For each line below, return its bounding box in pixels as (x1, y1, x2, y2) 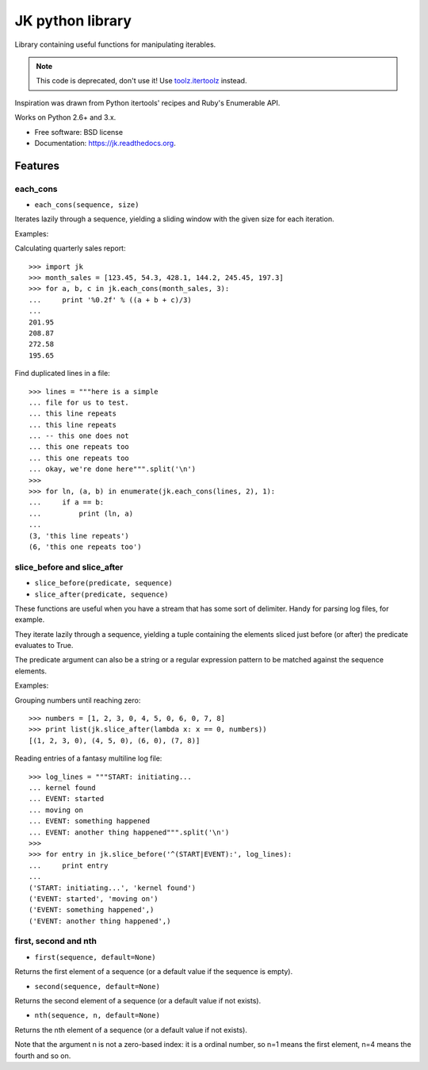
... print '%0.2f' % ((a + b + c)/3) (29, 295, 192, 305)
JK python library (14, 12, 132, 29)
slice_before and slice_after (14, 562, 124, 573)
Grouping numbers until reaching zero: (14, 695, 141, 705)
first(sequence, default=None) (34, 953, 156, 961)
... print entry (29, 861, 109, 870)
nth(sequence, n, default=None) (34, 1011, 160, 1020)
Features (14, 159, 59, 172)
